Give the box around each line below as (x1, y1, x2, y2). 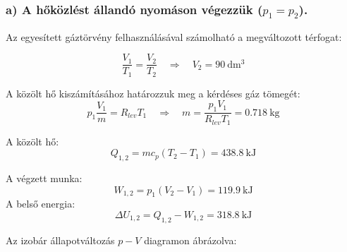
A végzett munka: (6, 170, 83, 185)
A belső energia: (6, 196, 75, 211)
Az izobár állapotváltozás (6, 232, 115, 247)
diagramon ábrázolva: (144, 232, 237, 247)
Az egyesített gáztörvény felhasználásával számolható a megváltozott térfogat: (6, 29, 342, 44)
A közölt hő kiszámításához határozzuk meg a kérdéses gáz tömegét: (6, 85, 300, 100)
